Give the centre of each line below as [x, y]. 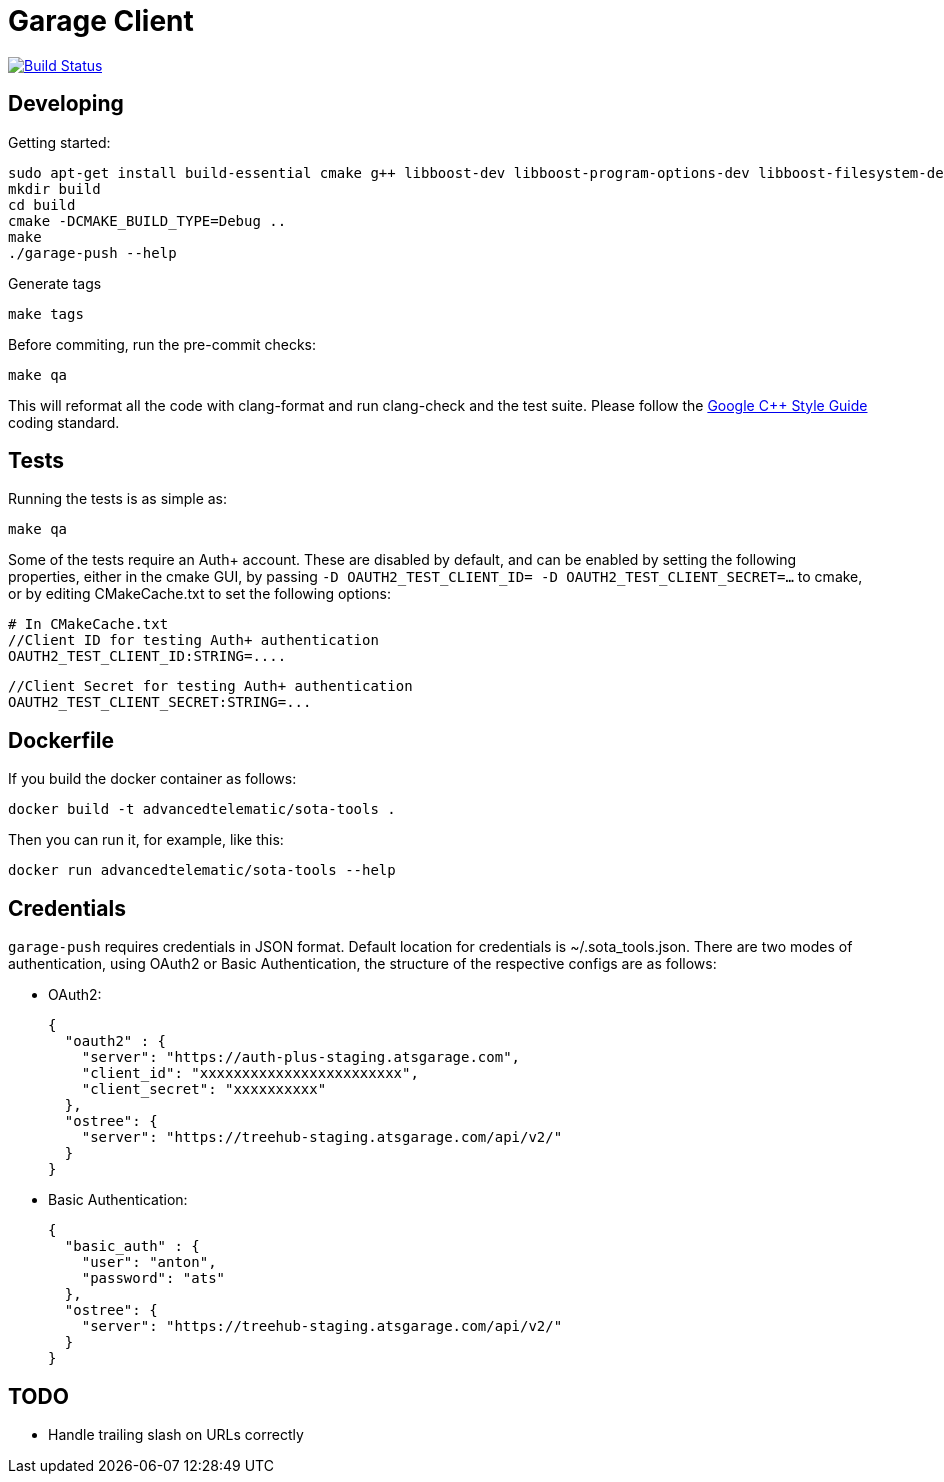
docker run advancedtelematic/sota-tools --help [202, 870]
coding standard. [64, 422]
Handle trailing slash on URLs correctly [176, 1434]
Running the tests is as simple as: [118, 499]
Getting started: [59, 142]
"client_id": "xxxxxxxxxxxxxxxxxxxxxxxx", [250, 1073]
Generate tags [55, 283]
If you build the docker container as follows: [152, 779]
